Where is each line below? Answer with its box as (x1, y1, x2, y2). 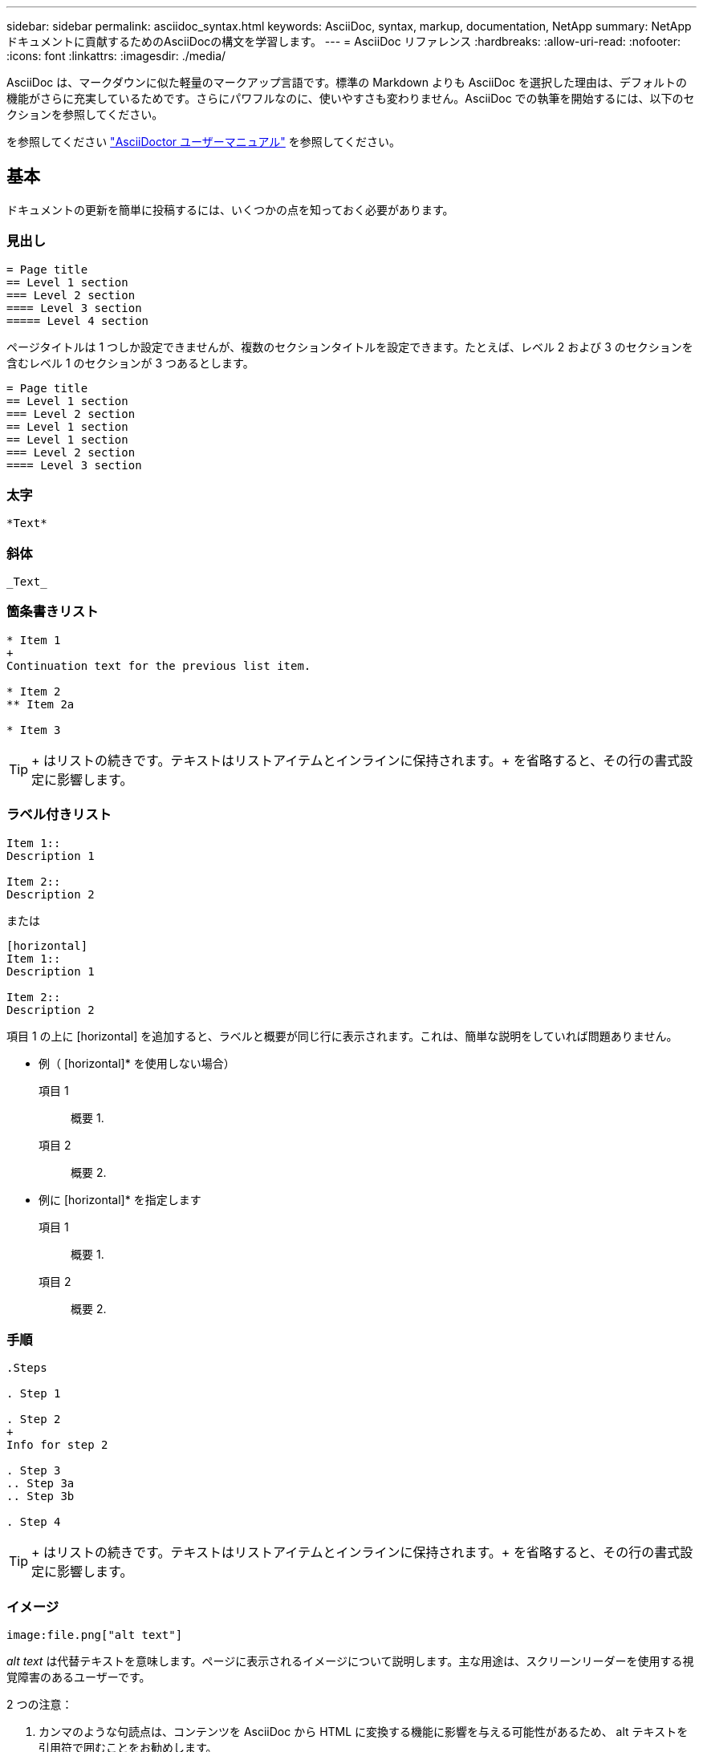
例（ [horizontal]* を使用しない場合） (39, 1056, 235, 1070)
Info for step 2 (6, 1438, 108, 1452)
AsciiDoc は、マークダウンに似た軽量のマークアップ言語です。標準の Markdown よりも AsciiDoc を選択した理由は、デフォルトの (6, 75, 687, 89)
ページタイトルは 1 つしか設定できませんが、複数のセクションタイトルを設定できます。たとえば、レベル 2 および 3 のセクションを (6, 339, 693, 354)
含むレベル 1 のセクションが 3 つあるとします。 (6, 355, 254, 370)
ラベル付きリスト (6, 806, 112, 823)
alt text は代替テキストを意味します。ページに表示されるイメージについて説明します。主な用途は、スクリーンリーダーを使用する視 (6, 1654, 694, 1669)
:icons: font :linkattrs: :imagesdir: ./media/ (6, 49, 226, 63)
